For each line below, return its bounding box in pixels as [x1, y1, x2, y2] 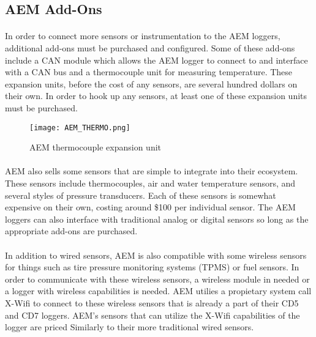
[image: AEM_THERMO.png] [29, 123, 130, 132]
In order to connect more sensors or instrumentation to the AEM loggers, [5, 29, 280, 42]
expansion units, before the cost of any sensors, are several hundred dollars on [5, 77, 298, 90]
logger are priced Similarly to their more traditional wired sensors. [5, 320, 254, 333]
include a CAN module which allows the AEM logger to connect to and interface [5, 53, 308, 66]
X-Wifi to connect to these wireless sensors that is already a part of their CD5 [5, 296, 299, 309]
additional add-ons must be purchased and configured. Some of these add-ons [5, 41, 295, 54]
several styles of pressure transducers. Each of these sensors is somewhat [5, 188, 276, 201]
